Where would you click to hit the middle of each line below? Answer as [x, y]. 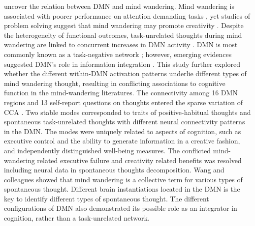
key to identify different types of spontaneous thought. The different [107, 198]
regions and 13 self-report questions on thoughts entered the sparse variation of [123, 102]
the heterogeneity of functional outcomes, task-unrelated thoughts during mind [123, 35]
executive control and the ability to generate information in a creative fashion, [122, 141]
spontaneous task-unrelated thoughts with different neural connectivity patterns [125, 122]
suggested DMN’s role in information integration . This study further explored [122, 64]
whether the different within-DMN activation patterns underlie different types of [125, 73]
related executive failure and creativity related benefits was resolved [139, 160]
